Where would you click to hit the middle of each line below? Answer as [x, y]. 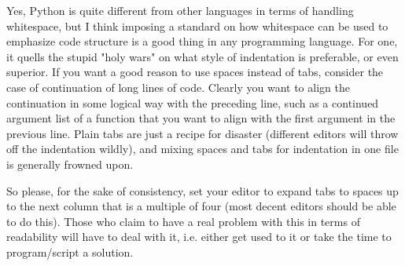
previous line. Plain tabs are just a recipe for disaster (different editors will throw [202, 133]
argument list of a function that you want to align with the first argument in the [201, 118]
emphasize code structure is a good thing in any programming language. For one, [202, 41]
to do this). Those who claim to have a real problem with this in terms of [183, 221]
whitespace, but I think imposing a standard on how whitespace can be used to [197, 26]
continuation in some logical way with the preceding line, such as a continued [193, 102]
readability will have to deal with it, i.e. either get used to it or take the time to [199, 237]
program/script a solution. [70, 251]
